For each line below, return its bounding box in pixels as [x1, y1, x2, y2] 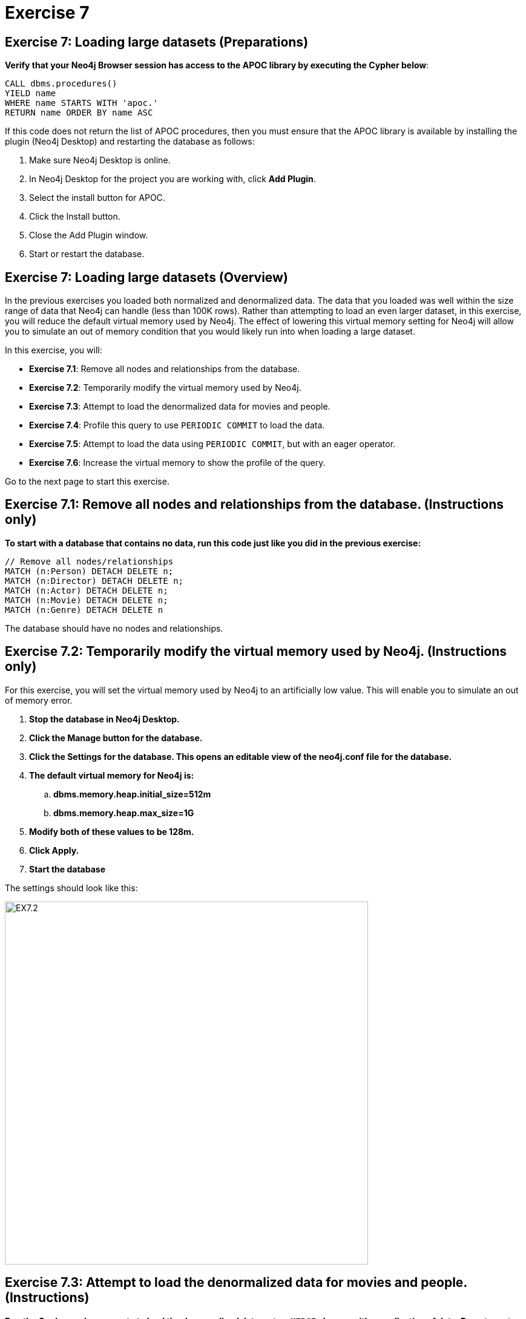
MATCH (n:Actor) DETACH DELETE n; [5, 585, 168, 595]
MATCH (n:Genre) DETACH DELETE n [5, 604, 163, 615]
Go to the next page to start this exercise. [5, 476, 169, 487]
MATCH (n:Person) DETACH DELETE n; [5, 566, 174, 576]
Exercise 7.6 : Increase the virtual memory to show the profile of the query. [29, 457, 326, 468]
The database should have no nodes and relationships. [5, 623, 223, 633]
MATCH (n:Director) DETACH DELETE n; [5, 575, 184, 586]
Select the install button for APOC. [29, 192, 165, 203]
